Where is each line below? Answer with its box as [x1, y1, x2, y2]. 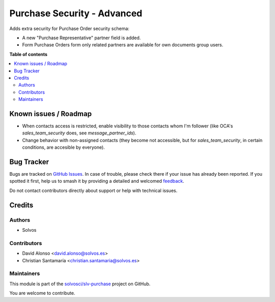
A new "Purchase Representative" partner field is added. [22, 35, 141, 41]
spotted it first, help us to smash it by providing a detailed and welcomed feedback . [9, 178, 184, 184]
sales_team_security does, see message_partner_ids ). [22, 130, 136, 136]
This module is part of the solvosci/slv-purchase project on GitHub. [9, 281, 151, 287]
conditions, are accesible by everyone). [22, 144, 105, 150]
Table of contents [9, 51, 48, 57]
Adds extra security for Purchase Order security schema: [9, 25, 130, 32]
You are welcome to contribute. [9, 290, 75, 296]
